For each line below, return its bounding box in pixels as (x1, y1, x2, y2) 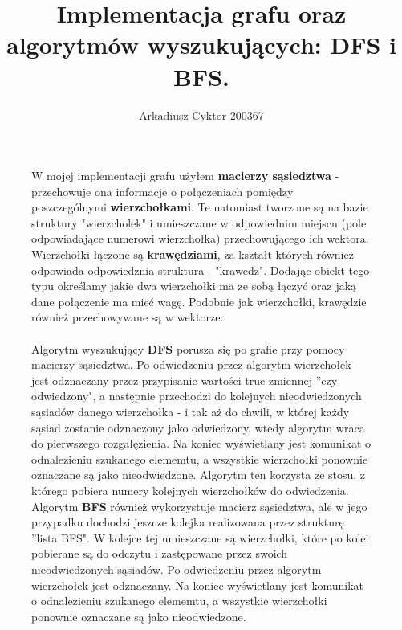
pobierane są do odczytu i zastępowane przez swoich (31, 545, 288, 562)
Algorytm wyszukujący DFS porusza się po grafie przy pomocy (31, 340, 345, 357)
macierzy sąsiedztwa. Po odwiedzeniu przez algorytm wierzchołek (31, 356, 351, 373)
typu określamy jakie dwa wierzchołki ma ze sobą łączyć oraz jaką (31, 277, 357, 294)
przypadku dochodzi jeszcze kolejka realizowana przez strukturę (31, 513, 344, 530)
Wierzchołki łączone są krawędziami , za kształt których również (31, 246, 354, 263)
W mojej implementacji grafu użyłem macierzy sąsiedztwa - (31, 167, 339, 184)
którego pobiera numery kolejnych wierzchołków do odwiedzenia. (31, 481, 349, 498)
